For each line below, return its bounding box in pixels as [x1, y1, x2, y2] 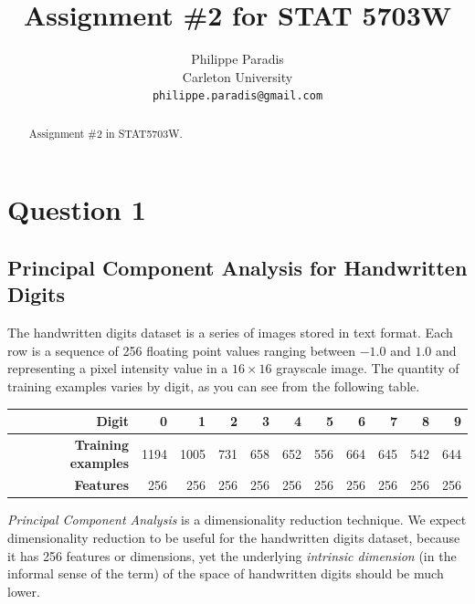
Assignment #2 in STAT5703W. [28, 125, 183, 141]
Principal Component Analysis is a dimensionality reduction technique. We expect [7, 510, 467, 529]
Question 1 [7, 191, 146, 228]
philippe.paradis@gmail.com [152, 89, 323, 103]
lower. [7, 581, 40, 600]
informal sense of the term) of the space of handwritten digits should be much [7, 564, 444, 583]
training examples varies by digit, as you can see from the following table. [7, 376, 420, 395]
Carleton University [182, 67, 293, 86]
